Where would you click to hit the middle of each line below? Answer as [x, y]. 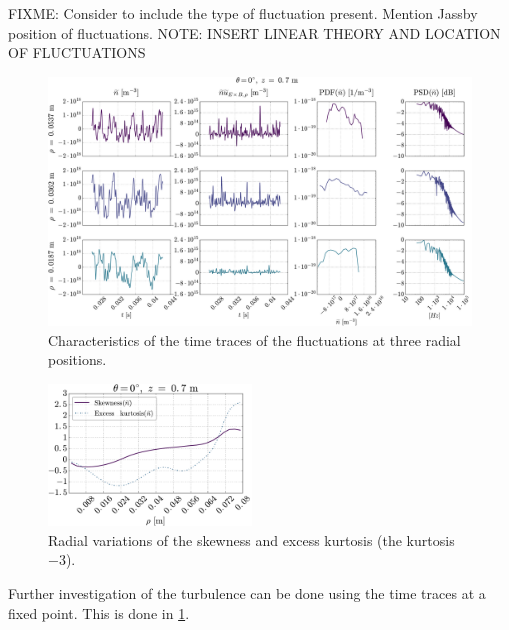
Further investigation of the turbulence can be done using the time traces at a [247, 592]
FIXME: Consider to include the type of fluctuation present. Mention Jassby [243, 13]
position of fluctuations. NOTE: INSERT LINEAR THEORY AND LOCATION [254, 32]
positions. [77, 359]
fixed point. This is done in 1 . [99, 612]
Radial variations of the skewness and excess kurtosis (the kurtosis [251, 539]
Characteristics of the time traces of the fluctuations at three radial [254, 339]
